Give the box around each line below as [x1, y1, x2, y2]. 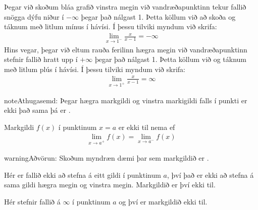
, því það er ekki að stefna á [167, 169, 254, 180]
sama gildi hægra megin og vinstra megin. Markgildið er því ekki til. [4, 179, 216, 190]
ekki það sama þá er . [4, 105, 71, 115]
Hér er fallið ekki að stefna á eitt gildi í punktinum [4, 169, 161, 180]
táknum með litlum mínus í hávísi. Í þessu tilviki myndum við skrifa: [4, 21, 217, 32]
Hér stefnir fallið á [4, 196, 61, 207]
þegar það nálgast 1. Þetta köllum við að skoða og [81, 11, 236, 22]
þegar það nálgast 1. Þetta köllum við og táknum [94, 54, 247, 64]
